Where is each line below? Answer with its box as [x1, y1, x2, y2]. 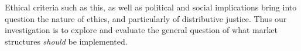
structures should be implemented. [5, 35, 128, 47]
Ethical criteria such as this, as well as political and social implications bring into [5, 1, 297, 13]
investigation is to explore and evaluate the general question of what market [5, 24, 278, 36]
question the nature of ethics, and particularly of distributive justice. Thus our [5, 12, 287, 24]
